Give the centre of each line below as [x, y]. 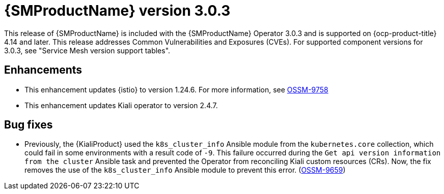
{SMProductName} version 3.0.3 [117, 11]
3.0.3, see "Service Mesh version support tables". [87, 50]
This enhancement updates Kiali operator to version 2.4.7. [121, 105]
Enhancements [43, 70]
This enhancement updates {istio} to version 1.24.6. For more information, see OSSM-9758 [176, 89]
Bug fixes [29, 125]
